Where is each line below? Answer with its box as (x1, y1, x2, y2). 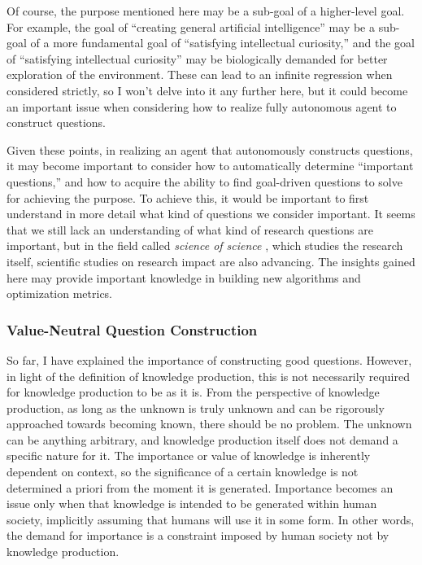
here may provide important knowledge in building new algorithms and (7, 269, 361, 286)
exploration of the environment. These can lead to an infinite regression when (7, 66, 393, 83)
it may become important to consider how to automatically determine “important (7, 157, 414, 174)
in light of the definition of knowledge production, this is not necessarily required (7, 367, 410, 384)
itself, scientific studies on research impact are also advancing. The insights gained (7, 252, 415, 269)
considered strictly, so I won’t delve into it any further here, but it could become (7, 81, 408, 99)
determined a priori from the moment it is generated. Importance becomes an (7, 479, 394, 496)
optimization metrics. (7, 285, 113, 302)
